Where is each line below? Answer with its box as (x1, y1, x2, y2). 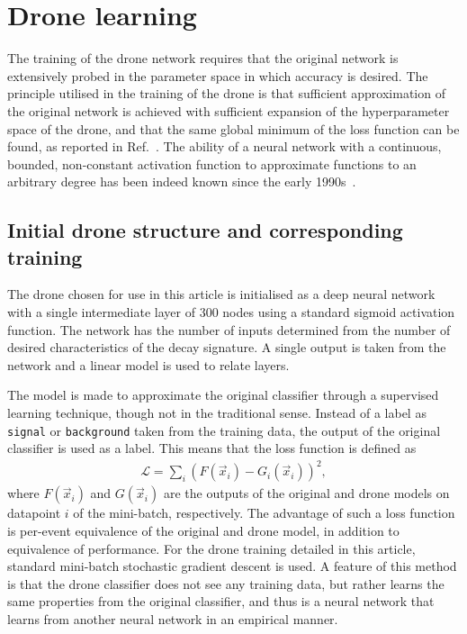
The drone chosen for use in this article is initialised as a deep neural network (7, 285, 436, 303)
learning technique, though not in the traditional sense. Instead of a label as (7, 403, 427, 422)
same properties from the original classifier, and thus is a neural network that (7, 592, 435, 611)
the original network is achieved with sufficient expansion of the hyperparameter (7, 101, 450, 120)
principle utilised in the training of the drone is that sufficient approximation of (7, 84, 445, 103)
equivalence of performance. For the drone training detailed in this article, (7, 539, 416, 557)
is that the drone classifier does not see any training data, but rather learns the (7, 574, 445, 593)
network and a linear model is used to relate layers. (7, 355, 290, 374)
